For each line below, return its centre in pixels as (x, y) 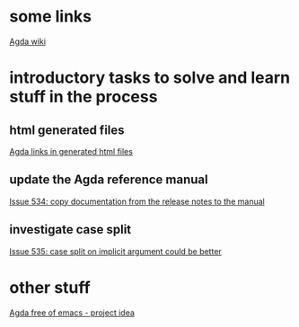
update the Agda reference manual (109, 180)
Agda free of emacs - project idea (72, 313)
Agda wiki (28, 41)
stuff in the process (84, 97)
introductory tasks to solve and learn (149, 78)
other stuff (50, 287)
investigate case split (70, 230)
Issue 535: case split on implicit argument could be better (115, 251)
